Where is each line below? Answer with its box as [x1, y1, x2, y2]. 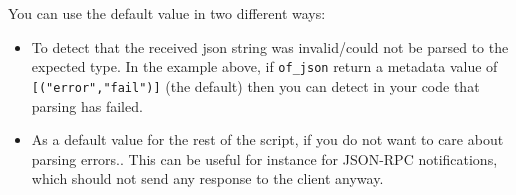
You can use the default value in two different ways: [8, 3, 326, 23]
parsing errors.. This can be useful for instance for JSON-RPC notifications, [31, 148, 498, 169]
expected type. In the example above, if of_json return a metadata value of [31, 56, 498, 77]
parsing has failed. [31, 95, 143, 116]
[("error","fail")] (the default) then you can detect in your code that [31, 75, 480, 96]
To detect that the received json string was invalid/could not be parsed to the [31, 36, 509, 57]
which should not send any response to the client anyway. [31, 168, 384, 189]
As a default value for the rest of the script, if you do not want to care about [31, 129, 504, 150]
